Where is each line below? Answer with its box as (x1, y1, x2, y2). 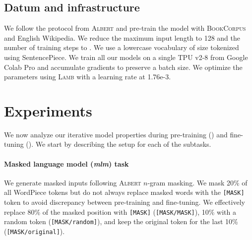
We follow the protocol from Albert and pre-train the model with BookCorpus (4, 23, 246, 33)
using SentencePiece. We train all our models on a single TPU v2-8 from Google (4, 52, 248, 62)
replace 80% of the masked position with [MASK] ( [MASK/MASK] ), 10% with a (4, 206, 236, 217)
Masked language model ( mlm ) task (4, 158, 129, 169)
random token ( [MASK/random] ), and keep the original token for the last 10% (4, 216, 238, 227)
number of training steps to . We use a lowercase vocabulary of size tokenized (4, 42, 239, 53)
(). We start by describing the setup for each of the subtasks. (26, 139, 211, 149)
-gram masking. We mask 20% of (147, 177, 248, 187)
